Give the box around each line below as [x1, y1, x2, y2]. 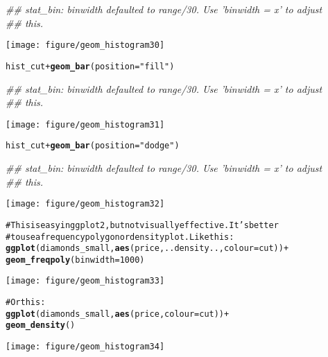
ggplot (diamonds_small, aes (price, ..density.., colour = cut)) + [6, 243, 289, 254]
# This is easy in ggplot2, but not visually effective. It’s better [6, 220, 279, 230]
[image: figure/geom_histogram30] [6, 40, 165, 51]
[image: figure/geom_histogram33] [6, 276, 165, 286]
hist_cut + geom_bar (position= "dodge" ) [6, 141, 180, 151]
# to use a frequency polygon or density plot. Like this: [6, 232, 234, 242]
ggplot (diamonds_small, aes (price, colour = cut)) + [6, 308, 230, 319]
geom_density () [6, 320, 76, 331]
